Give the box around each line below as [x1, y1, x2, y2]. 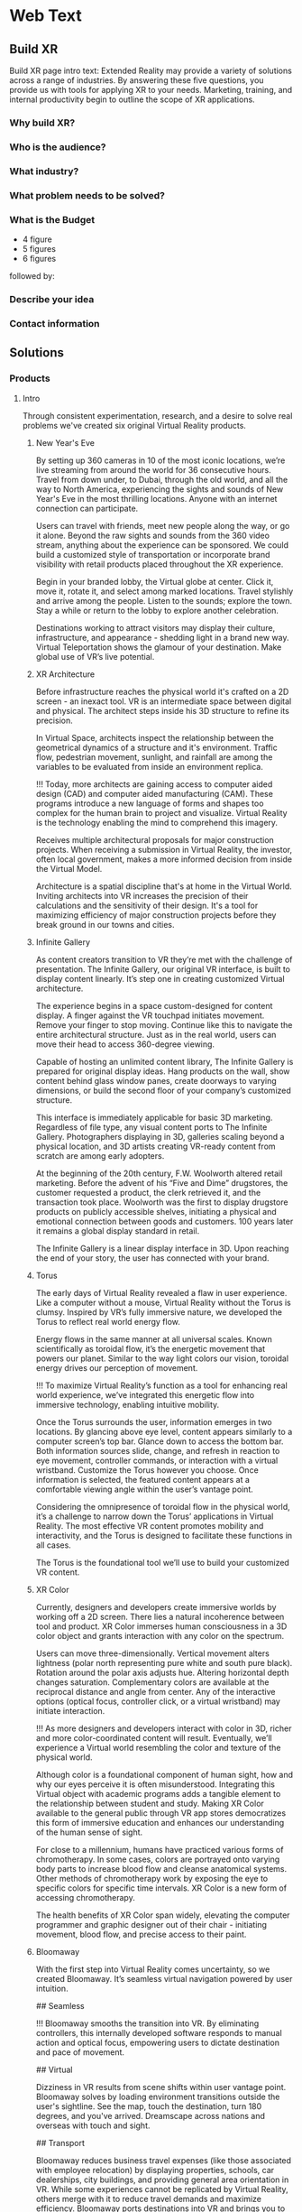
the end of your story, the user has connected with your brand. [35, 1252, 270, 1263]
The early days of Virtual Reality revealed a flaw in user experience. [35, 1287, 288, 1298]
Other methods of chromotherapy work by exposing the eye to [35, 1873, 269, 1883]
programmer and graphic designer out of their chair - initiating [35, 1919, 268, 1930]
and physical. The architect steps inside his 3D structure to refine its [35, 705, 290, 716]
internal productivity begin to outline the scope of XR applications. [9, 94, 255, 105]
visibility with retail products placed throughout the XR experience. [35, 559, 284, 569]
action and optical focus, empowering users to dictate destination [35, 2037, 279, 2048]
